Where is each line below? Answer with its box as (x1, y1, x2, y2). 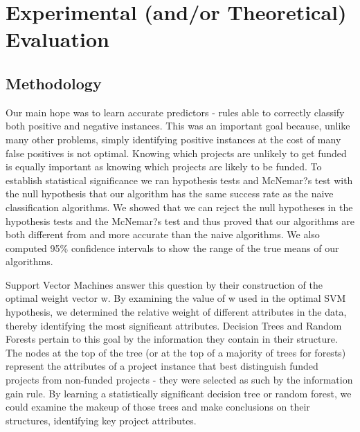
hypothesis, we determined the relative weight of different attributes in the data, (6, 305, 347, 319)
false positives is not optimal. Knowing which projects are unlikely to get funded (6, 145, 347, 160)
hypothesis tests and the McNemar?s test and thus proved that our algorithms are (6, 213, 355, 228)
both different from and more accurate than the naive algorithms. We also (6, 227, 320, 242)
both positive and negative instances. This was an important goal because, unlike (6, 118, 350, 133)
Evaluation (6, 25, 109, 53)
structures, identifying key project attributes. (6, 413, 197, 427)
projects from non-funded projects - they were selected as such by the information (6, 372, 353, 387)
